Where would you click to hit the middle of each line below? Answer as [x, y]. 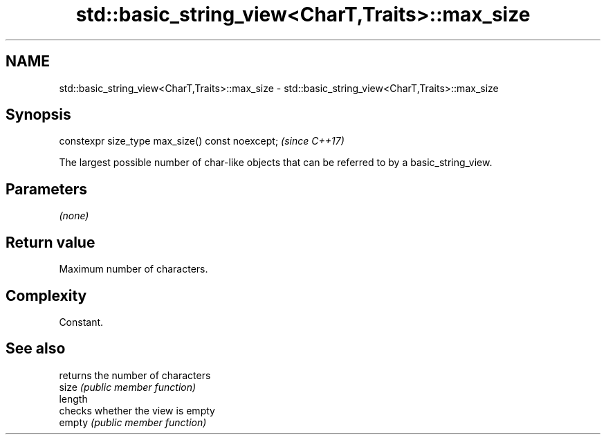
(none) [74, 216]
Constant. [81, 322]
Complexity [46, 295]
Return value [50, 242]
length [73, 398]
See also [36, 349]
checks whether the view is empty [137, 410]
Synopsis [38, 115]
